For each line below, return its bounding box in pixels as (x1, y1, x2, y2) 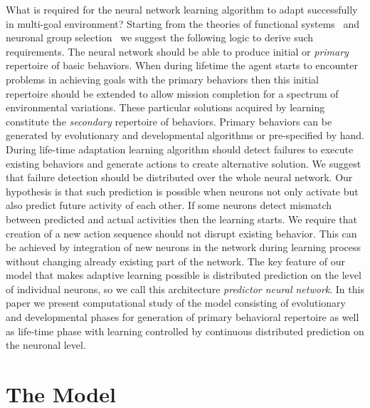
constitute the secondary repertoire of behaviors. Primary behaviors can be (6, 113, 332, 128)
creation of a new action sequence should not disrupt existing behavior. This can (6, 225, 357, 240)
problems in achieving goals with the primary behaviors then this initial (6, 71, 319, 86)
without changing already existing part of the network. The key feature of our (6, 253, 346, 268)
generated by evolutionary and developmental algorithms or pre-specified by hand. (6, 128, 364, 143)
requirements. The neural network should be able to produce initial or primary (6, 44, 349, 58)
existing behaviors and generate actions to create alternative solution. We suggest (6, 155, 361, 170)
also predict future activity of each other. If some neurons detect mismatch (6, 198, 332, 213)
